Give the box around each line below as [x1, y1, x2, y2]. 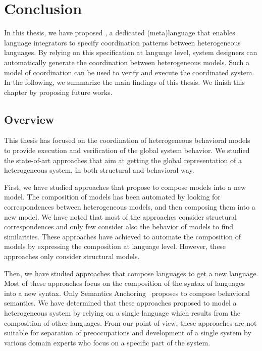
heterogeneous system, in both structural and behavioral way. [4, 165, 194, 175]
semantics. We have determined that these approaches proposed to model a [4, 297, 237, 308]
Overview [4, 111, 55, 127]
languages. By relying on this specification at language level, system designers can [4, 47, 257, 58]
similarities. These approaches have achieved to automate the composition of [4, 231, 241, 241]
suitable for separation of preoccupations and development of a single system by [4, 327, 251, 338]
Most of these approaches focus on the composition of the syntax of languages [4, 278, 245, 288]
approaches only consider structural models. [4, 251, 140, 262]
